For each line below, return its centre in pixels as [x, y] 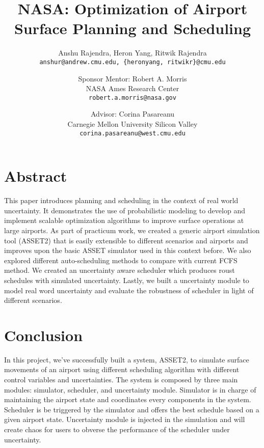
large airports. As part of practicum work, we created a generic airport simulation [132, 230]
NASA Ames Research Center [133, 88]
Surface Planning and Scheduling [133, 28]
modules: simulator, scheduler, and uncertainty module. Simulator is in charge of [130, 389]
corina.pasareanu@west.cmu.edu [133, 133]
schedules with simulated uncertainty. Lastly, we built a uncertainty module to [127, 280]
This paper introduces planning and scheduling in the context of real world [121, 200]
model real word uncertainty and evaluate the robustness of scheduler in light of [129, 290]
